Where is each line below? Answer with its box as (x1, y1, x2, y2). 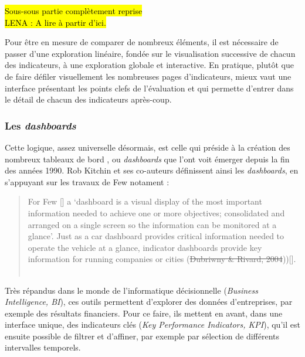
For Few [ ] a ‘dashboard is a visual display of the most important (28, 195, 262, 208)
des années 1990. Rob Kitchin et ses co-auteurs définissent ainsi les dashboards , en (5, 164, 299, 176)
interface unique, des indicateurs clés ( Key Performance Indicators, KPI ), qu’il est (5, 318, 300, 331)
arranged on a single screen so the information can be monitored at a (28, 218, 277, 230)
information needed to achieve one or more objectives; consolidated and (28, 206, 285, 219)
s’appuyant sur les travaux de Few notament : (5, 175, 170, 188)
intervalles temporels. (5, 341, 81, 353)
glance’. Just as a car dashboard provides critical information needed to (28, 230, 284, 242)
